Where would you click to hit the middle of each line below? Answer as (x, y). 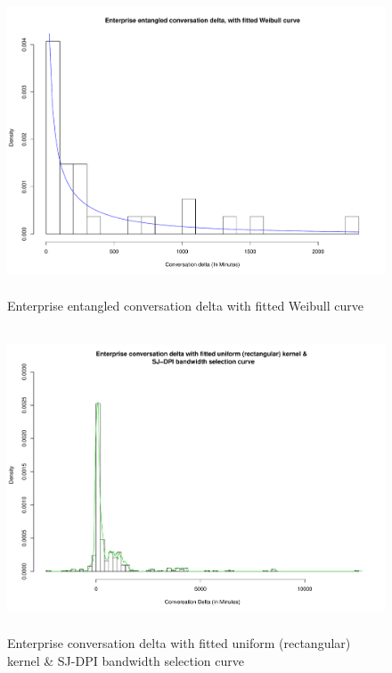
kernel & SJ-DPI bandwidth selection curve (126, 660)
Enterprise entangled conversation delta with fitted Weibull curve (185, 305)
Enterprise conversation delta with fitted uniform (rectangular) (179, 643)
